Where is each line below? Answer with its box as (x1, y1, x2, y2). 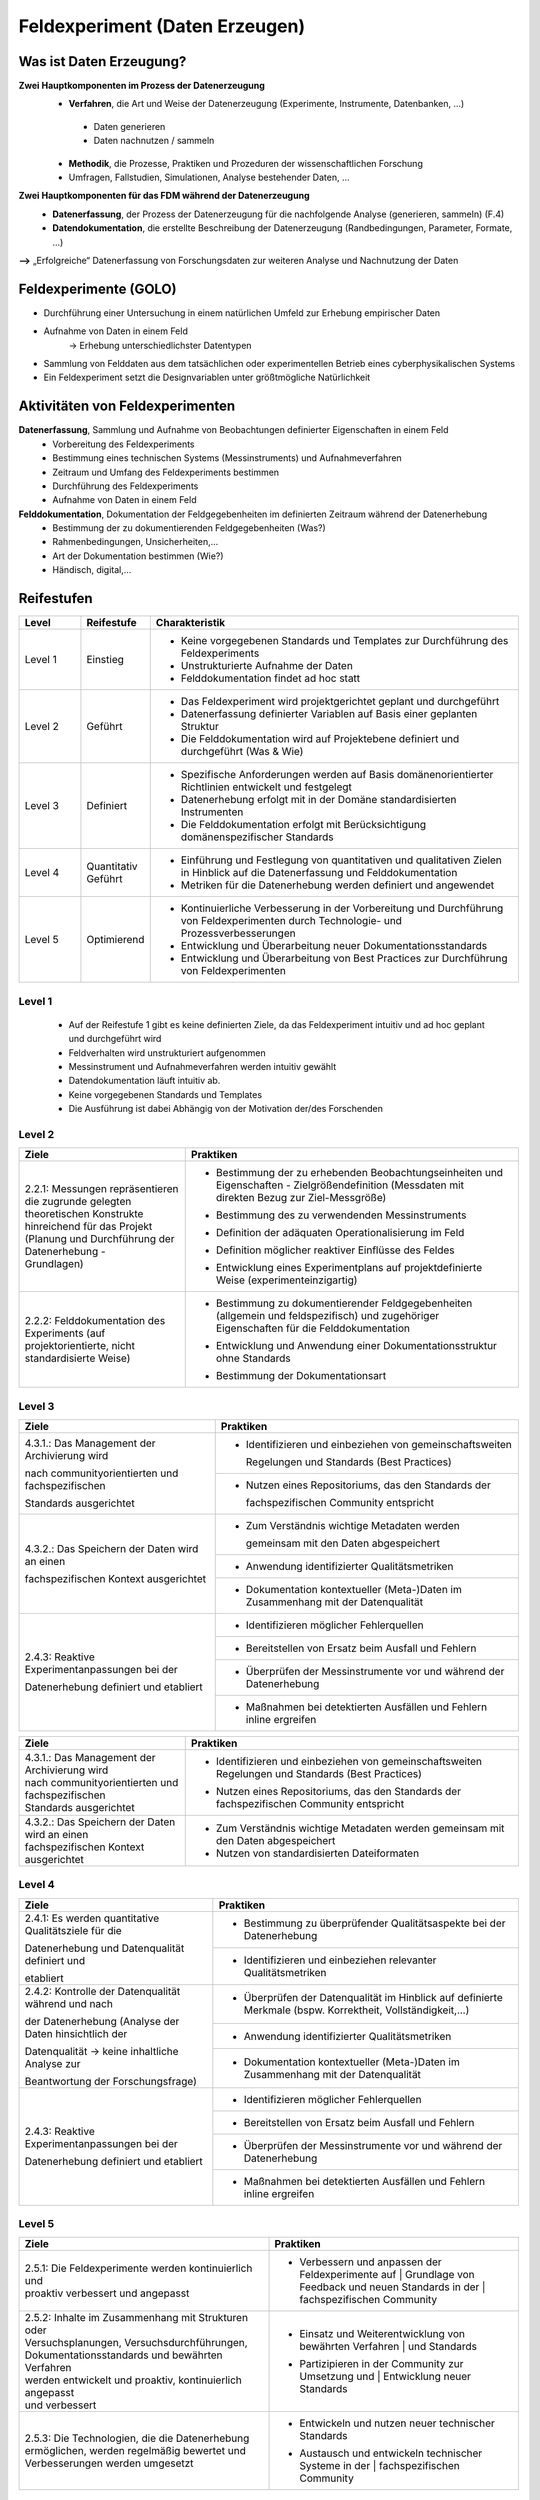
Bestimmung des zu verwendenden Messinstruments (215, 1208, 467, 1222)
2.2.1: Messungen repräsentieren (24, 1182, 179, 1196)
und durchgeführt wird (68, 1033, 162, 1045)
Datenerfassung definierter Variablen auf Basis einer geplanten (180, 707, 478, 721)
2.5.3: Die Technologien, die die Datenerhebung (24, 2431, 250, 2445)
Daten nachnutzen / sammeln (93, 135, 215, 147)
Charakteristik (155, 616, 226, 630)
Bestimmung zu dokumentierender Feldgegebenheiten (215, 1296, 473, 1310)
